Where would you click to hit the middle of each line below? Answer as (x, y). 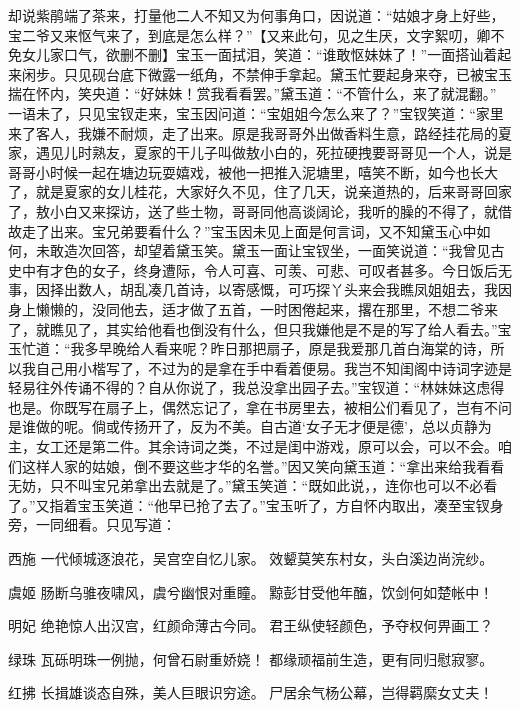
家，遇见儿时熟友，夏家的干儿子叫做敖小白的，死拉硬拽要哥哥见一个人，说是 (260, 152)
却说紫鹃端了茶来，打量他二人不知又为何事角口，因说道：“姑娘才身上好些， (256, 15)
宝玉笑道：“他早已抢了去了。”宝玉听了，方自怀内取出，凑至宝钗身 (290, 504)
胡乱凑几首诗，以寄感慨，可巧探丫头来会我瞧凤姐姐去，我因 (315, 289)
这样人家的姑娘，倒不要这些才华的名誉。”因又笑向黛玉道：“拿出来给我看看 (263, 465)
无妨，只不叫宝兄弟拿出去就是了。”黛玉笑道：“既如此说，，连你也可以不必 (246, 485)
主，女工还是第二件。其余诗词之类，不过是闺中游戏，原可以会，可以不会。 (253, 446)
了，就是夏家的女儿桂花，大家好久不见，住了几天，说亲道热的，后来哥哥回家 (260, 191)
